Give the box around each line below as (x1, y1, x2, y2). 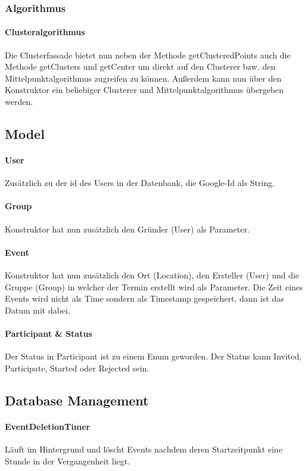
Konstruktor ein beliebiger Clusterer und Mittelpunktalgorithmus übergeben (5, 83, 284, 96)
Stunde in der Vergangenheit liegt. (5, 454, 130, 467)
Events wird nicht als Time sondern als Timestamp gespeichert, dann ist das (5, 292, 284, 305)
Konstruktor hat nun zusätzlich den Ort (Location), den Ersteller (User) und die (5, 268, 300, 281)
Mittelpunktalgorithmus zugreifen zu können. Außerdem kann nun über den (5, 72, 282, 84)
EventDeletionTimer (5, 420, 91, 432)
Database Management (5, 391, 149, 409)
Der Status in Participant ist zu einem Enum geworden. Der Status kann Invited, (5, 350, 302, 362)
